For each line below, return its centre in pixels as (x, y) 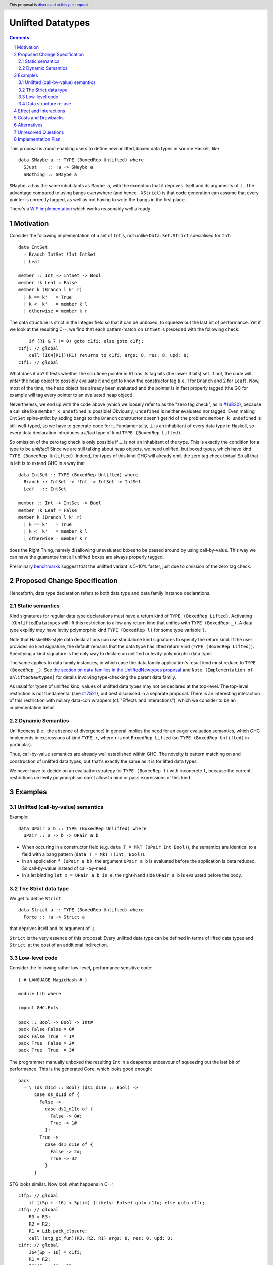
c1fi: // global (38, 362)
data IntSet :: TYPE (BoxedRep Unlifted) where (78, 475)
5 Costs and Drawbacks (39, 118)
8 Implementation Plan (37, 139)
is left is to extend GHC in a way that (47, 463)
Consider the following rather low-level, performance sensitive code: (81, 968)
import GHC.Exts (38, 1008)
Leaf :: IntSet (45, 489)
